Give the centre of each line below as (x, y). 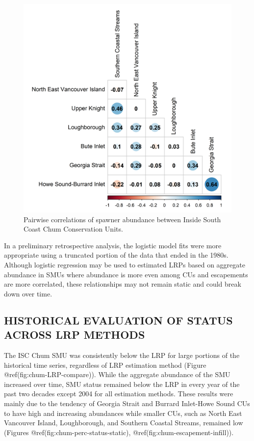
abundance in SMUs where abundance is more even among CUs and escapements (126, 274)
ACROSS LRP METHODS (75, 335)
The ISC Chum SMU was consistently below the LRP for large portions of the (122, 355)
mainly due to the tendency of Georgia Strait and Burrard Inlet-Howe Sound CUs (127, 403)
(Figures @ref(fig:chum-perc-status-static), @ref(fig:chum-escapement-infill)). (119, 432)
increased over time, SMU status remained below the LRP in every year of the (122, 384)
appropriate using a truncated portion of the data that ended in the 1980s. (116, 255)
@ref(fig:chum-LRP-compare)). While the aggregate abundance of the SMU (117, 374)
